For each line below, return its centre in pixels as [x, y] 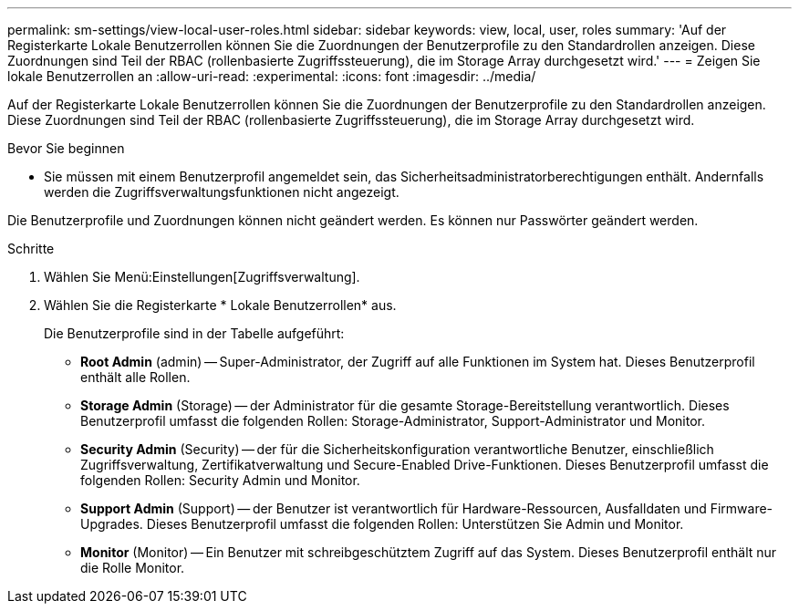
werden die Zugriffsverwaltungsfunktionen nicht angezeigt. [222, 192]
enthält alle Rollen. [135, 377]
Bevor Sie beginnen [66, 148]
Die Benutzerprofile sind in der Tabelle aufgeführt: [194, 333]
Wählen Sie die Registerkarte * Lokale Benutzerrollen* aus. [220, 305]
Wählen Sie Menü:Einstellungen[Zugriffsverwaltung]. [202, 277]
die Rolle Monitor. [133, 568]
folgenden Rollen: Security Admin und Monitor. [220, 480]
